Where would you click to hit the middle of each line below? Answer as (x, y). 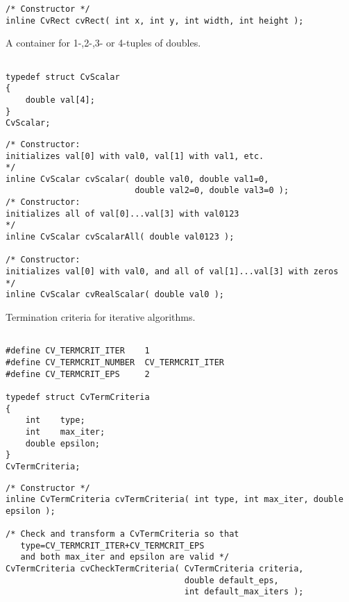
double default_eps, (231, 580)
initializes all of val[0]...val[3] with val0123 (122, 214)
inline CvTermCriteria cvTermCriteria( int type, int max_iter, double (174, 500)
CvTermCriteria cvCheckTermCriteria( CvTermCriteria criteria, (155, 569)
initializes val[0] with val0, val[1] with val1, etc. (135, 156)
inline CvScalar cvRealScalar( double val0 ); (115, 295)
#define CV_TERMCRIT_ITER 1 (78, 351)
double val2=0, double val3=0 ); (212, 191)
